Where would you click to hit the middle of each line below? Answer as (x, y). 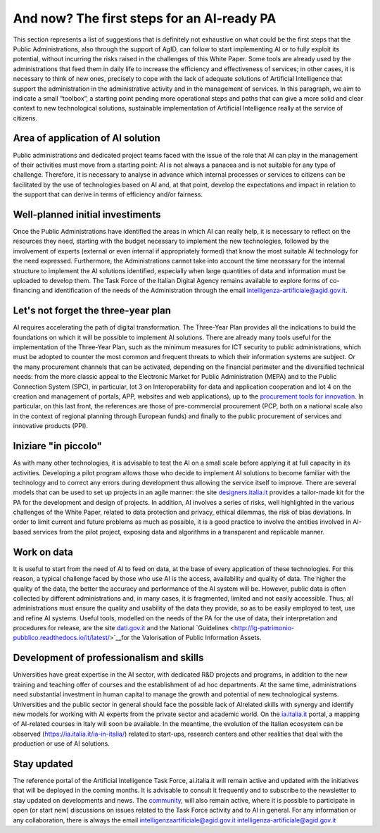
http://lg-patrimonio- (264, 628)
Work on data (43, 552)
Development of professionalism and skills (108, 658)
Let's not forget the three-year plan (92, 311)
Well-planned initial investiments (87, 214)
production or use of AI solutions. (62, 744)
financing (27, 290)
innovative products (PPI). (50, 426)
